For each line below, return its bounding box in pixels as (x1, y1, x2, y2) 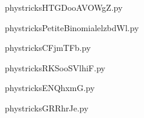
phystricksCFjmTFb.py (5, 41, 91, 54)
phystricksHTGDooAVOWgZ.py (5, 1, 123, 13)
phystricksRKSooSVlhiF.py (5, 61, 105, 74)
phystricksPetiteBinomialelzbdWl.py (5, 21, 139, 34)
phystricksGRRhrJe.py (5, 101, 89, 114)
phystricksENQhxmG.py (5, 81, 95, 94)
